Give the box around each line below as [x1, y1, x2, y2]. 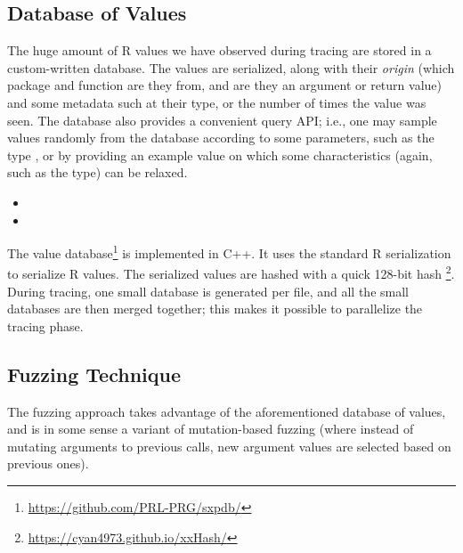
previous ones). [7, 454, 89, 473]
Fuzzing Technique [7, 360, 181, 387]
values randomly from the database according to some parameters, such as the [7, 128, 435, 147]
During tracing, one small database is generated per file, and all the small [7, 281, 409, 300]
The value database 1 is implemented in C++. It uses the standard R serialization [7, 241, 451, 262]
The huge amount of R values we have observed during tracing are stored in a [7, 41, 432, 60]
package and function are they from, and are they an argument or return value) [7, 76, 442, 94]
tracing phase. [7, 316, 84, 335]
